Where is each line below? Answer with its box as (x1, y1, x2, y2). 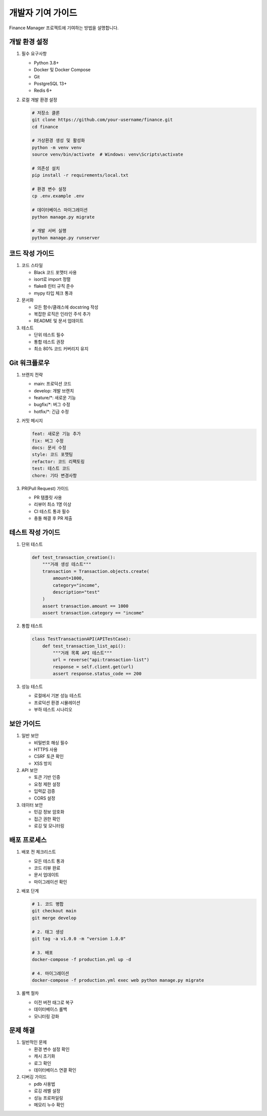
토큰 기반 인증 (34, 774, 61, 780)
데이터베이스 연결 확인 (34, 1067, 77, 1073)
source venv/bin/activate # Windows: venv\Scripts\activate (32, 152, 183, 157)
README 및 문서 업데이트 (34, 318, 84, 324)
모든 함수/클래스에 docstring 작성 (34, 304, 99, 310)
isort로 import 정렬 (34, 276, 71, 282)
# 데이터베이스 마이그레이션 (32, 207, 88, 213)
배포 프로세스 (9, 836, 47, 844)
